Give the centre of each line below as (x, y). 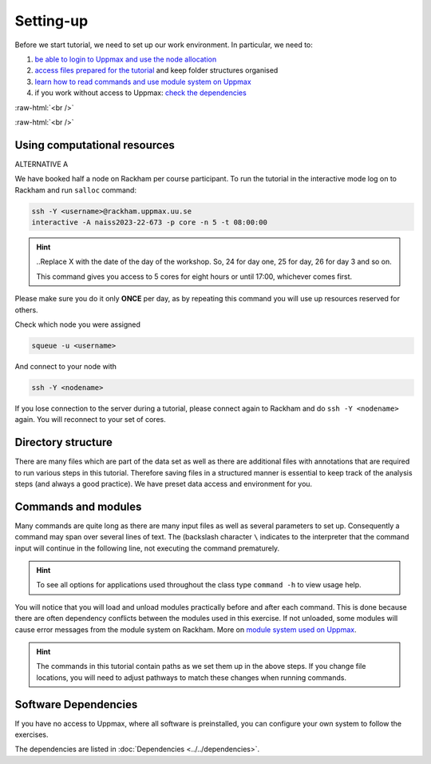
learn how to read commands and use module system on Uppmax (143, 82)
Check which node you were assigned (78, 324)
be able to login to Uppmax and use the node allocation (126, 59)
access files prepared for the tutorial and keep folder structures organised (156, 70)
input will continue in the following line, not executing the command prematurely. (147, 548)
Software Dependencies (76, 704)
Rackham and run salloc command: (76, 190)
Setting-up (51, 21)
